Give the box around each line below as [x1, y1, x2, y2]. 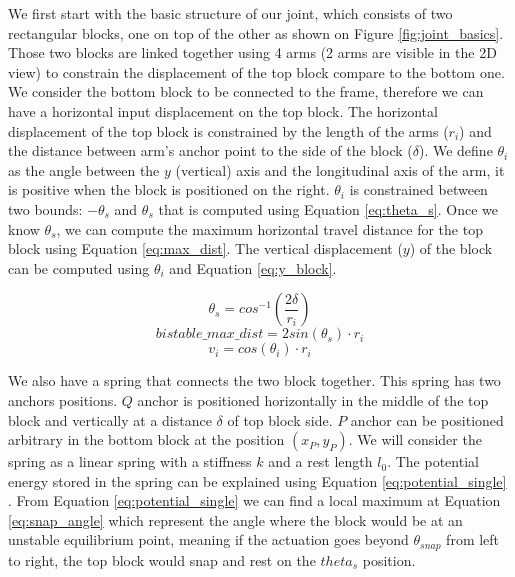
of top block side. [227, 409, 333, 430]
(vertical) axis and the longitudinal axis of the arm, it [175, 159, 505, 180]
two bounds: [8, 198, 83, 219]
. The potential [387, 451, 479, 472]
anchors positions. [8, 389, 118, 410]
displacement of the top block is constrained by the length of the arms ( [8, 120, 449, 141]
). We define [418, 140, 493, 161]
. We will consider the [348, 429, 482, 450]
